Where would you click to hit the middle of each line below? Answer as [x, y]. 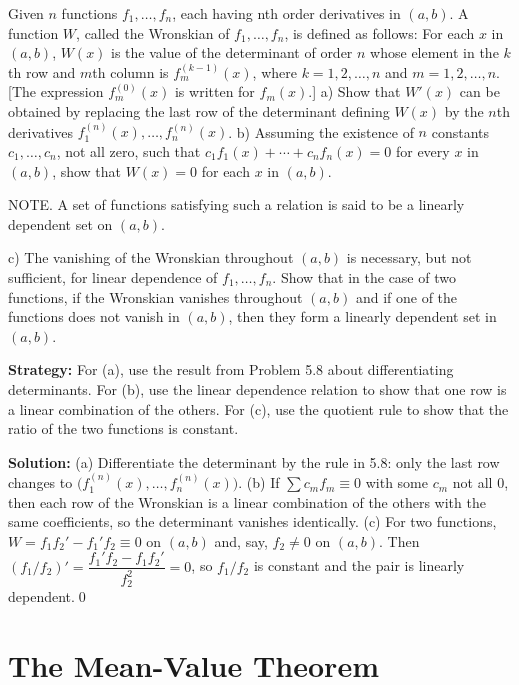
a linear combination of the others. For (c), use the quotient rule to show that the [258, 408]
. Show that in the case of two [364, 276]
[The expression [56, 91]
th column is [130, 71]
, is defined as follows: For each [379, 32]
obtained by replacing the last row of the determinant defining [199, 110]
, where [274, 71]
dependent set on [60, 223]
